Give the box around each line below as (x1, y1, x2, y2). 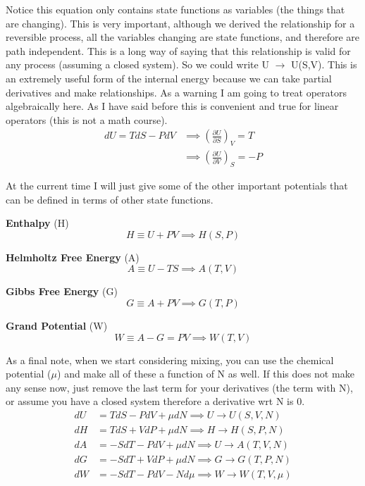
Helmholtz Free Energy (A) (6, 249, 140, 264)
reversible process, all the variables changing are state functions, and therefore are (6, 30, 360, 44)
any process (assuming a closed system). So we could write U (6, 57, 269, 72)
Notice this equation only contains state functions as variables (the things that (6, 2, 345, 16)
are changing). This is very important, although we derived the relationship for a (6, 15, 355, 30)
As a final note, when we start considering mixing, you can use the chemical (6, 352, 334, 367)
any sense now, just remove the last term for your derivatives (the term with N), (6, 380, 353, 394)
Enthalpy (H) (6, 216, 69, 230)
